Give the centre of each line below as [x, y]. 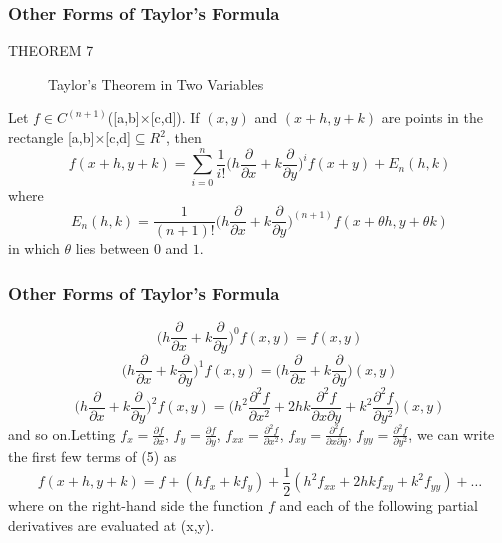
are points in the [432, 117]
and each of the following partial [378, 504]
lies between [112, 248]
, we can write [451, 433]
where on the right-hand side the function [136, 504]
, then [183, 137]
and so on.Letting [62, 433]
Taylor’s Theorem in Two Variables [156, 83]
